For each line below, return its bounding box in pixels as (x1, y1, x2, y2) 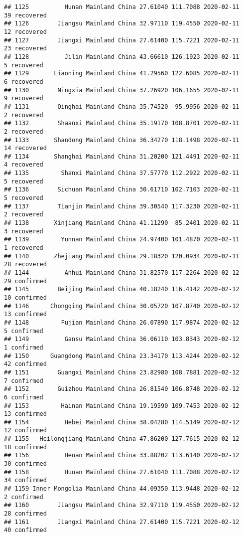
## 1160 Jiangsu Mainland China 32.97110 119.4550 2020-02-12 (4, 502, 240, 509)
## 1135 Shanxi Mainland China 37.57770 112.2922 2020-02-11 (4, 170, 240, 177)
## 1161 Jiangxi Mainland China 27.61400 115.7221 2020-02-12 (4, 518, 240, 526)
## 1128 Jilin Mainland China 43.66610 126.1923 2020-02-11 (4, 53, 240, 60)
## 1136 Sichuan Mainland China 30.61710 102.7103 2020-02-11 (4, 186, 240, 193)
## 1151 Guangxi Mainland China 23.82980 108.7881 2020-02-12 (4, 368, 240, 376)
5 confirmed (4, 327, 43, 335)
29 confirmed (4, 277, 47, 285)
